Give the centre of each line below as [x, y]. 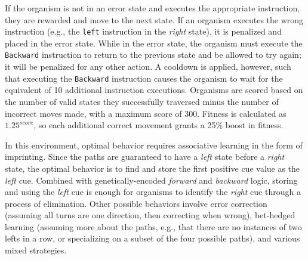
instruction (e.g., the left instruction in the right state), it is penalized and [143, 31]
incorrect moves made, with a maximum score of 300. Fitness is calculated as [146, 113]
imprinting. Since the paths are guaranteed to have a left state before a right [145, 157]
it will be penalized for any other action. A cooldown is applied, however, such [148, 66]
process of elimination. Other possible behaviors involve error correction [136, 203]
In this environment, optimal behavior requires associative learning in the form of [154, 145]
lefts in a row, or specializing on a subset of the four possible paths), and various [153, 238]
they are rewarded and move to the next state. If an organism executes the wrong [154, 19]
